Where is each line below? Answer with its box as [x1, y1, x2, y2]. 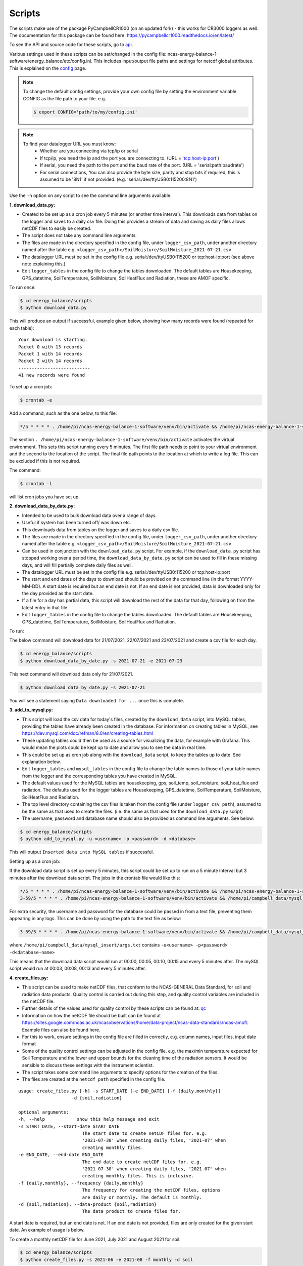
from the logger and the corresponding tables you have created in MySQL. [22, 773, 177, 779]
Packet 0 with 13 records [18, 344, 83, 349]
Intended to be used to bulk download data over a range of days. [22, 512, 157, 519]
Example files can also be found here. [22, 1026, 100, 1033]
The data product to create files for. [82, 1208, 181, 1214]
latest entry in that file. [22, 604, 69, 610]
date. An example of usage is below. [9, 1227, 85, 1233]
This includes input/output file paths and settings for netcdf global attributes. [93, 58, 254, 64]
